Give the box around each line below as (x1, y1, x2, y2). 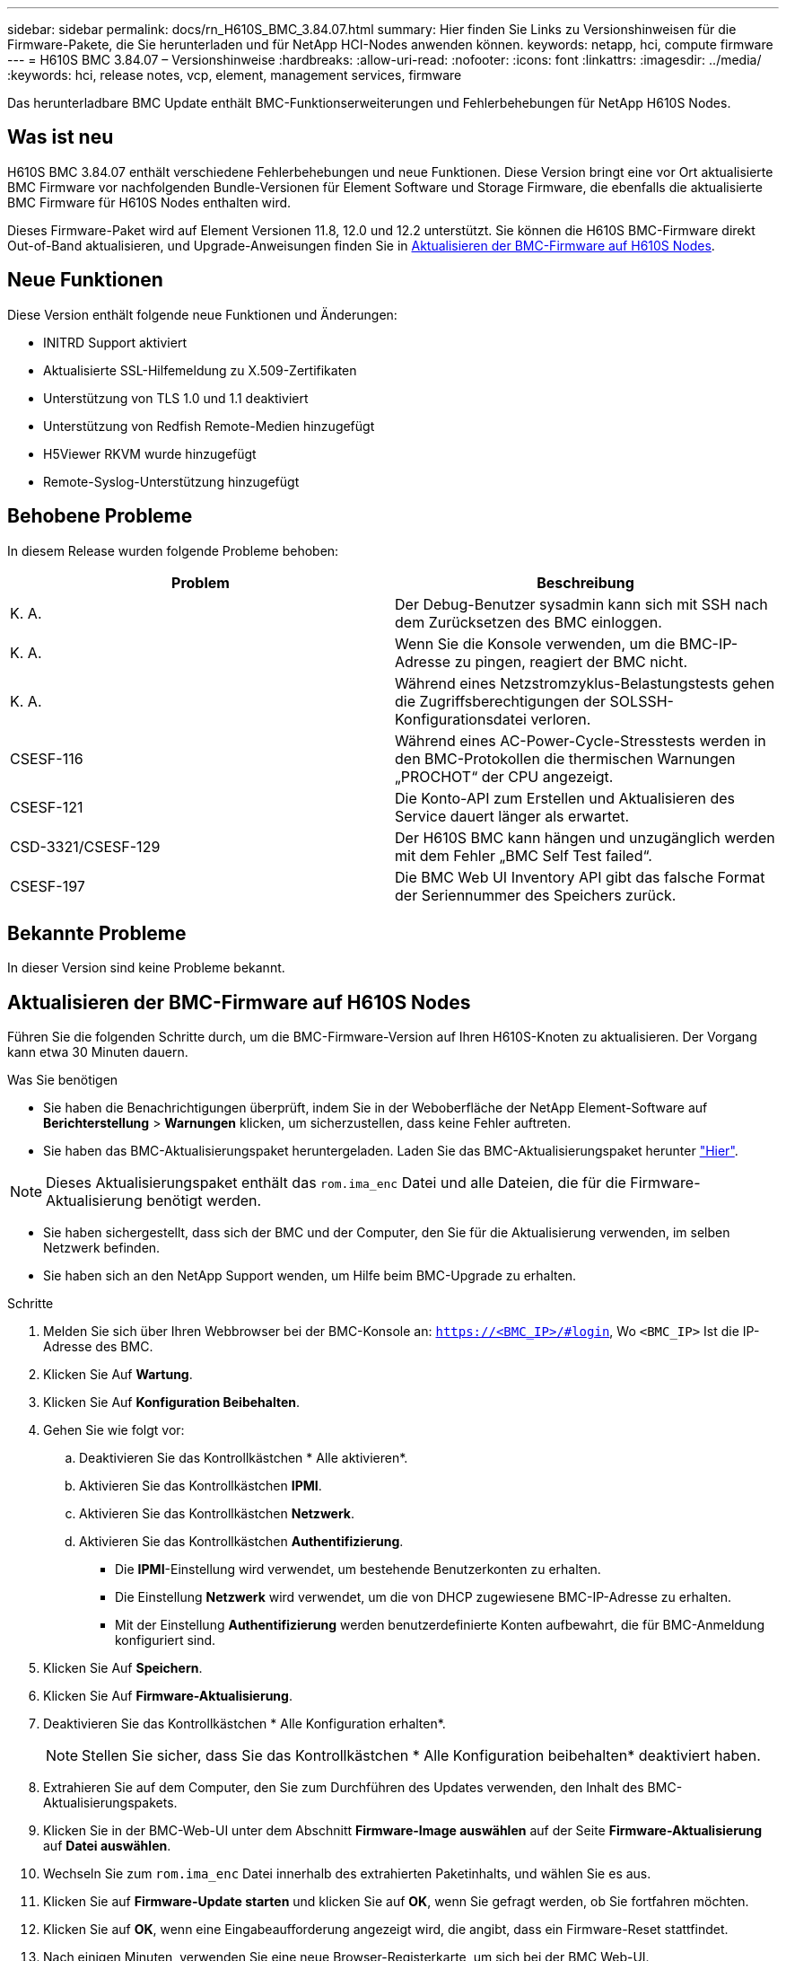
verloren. (530, 709, 591, 728)
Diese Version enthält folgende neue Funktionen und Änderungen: (7, 306, 397, 322)
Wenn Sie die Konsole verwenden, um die (395, 634, 676, 653)
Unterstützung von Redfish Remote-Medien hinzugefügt (43, 418, 375, 434)
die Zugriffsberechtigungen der (395, 691, 607, 710)
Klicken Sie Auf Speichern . (43, 1660, 203, 1676)
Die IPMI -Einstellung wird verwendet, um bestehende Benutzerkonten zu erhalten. (115, 1561, 601, 1578)
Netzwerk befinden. (43, 1240, 161, 1256)
